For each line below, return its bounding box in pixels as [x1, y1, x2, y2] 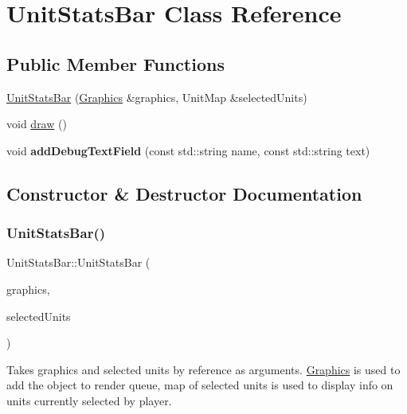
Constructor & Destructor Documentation [6, 181, 362, 205]
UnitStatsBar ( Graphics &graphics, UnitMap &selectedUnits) [6, 88, 307, 105]
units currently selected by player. [6, 392, 172, 408]
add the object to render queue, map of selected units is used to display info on [6, 377, 393, 393]
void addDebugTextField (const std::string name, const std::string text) [6, 142, 370, 158]
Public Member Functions [6, 51, 225, 76]
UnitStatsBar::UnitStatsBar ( [6, 254, 151, 271]
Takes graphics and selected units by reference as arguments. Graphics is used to [6, 361, 401, 377]
